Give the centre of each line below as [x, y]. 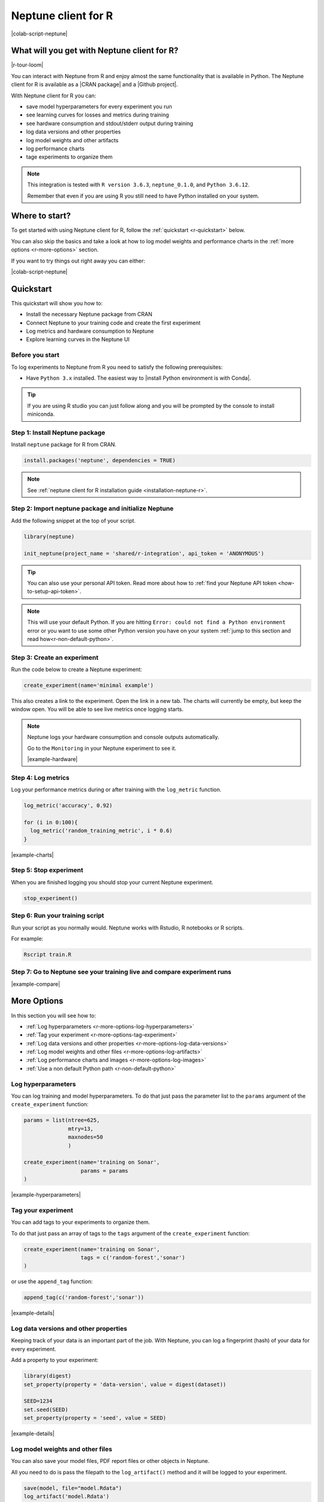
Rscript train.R [48, 954]
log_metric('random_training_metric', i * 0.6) [101, 831]
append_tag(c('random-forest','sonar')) [84, 1297]
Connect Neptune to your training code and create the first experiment [113, 323]
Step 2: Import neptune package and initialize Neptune [92, 509]
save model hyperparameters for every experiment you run [99, 107]
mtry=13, [81, 1129]
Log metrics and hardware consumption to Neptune [90, 331]
